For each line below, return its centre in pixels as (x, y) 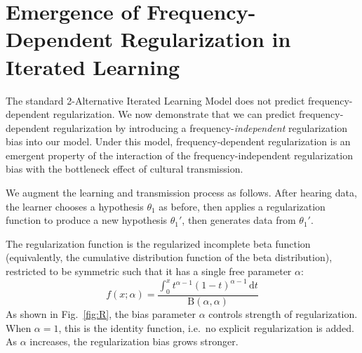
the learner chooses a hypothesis (75, 206)
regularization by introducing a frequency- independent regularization (200, 127)
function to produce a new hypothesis (87, 220)
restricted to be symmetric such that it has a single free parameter (149, 271)
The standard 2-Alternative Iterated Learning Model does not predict (155, 100)
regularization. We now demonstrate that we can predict (174, 114)
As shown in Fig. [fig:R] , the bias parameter (101, 313)
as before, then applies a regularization (242, 206)
